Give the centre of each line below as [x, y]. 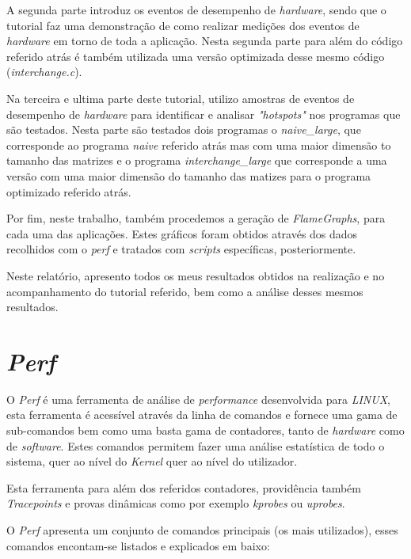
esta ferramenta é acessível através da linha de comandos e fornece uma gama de [202, 414]
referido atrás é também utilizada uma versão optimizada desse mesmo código [196, 56]
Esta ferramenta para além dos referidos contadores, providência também [184, 487]
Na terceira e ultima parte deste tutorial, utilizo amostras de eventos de [181, 98]
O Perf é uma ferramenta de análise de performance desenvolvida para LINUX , [198, 399]
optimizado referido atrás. [69, 191]
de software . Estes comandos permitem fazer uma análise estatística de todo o [196, 445]
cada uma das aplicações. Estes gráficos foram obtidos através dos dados [182, 233]
